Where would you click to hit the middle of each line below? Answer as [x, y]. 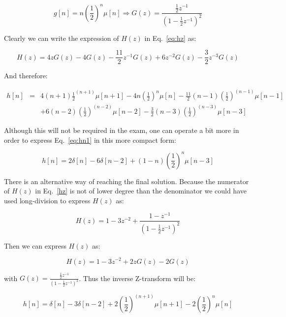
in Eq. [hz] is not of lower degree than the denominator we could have [141, 191]
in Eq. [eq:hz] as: [170, 38]
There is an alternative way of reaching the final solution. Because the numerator [127, 181]
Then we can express [35, 245]
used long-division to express [47, 200]
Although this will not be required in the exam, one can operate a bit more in [122, 130]
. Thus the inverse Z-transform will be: [137, 278]
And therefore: [26, 76]
